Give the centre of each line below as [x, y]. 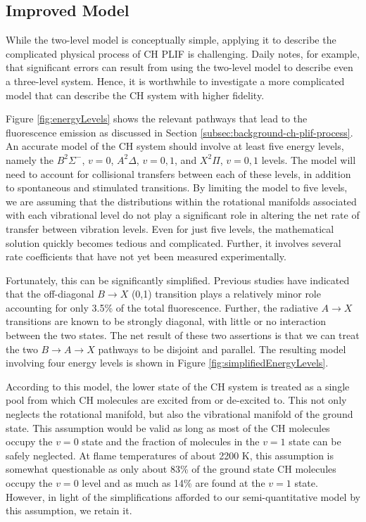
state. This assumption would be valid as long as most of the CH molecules [168, 427]
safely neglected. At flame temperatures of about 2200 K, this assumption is [170, 455]
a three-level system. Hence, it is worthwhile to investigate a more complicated [175, 81]
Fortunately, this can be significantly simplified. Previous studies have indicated [178, 280]
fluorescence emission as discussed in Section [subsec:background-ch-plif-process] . [179, 132]
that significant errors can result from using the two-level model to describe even [179, 67]
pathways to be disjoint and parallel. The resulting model [222, 349]
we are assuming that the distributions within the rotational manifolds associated [181, 201]
